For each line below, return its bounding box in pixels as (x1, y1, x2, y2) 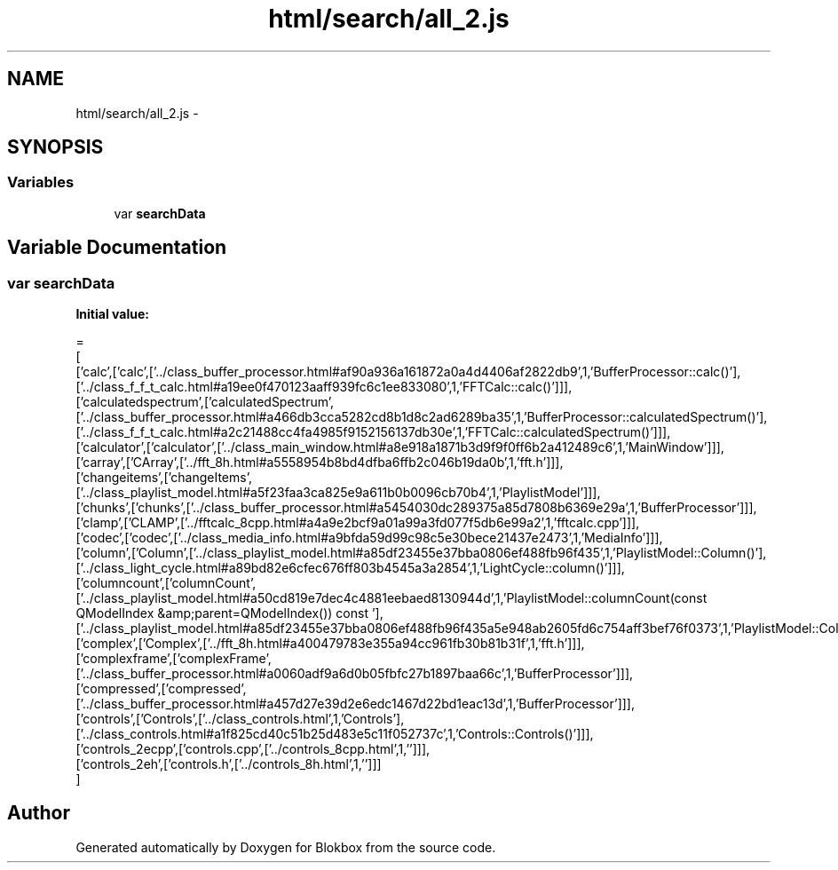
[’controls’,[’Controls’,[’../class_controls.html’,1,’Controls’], (75, 711, 405, 727)
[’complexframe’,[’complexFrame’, (75, 651, 272, 667)
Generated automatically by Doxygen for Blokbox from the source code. (75, 839, 496, 855)
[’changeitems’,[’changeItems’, (75, 470, 252, 486)
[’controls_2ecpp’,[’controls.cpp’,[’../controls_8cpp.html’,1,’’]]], (75, 741, 431, 757)
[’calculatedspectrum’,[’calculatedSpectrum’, (75, 394, 335, 410)
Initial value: (75, 306, 149, 322)
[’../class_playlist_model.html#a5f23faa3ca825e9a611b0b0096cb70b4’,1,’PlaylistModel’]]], (75, 485, 601, 501)
